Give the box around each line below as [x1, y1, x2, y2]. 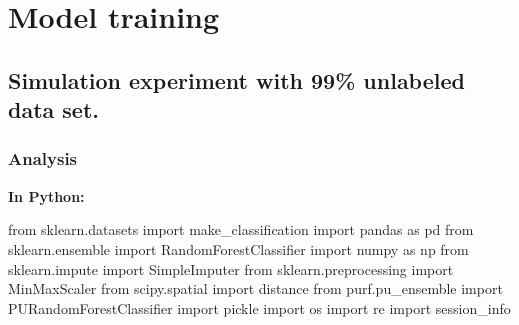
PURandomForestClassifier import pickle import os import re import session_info [8, 297, 511, 318]
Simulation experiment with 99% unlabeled [8, 64, 465, 95]
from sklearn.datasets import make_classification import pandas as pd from [8, 219, 474, 240]
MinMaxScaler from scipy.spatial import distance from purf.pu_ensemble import [8, 278, 503, 299]
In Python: [8, 185, 85, 206]
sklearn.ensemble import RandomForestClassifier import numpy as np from [8, 238, 469, 259]
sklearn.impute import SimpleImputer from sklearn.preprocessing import [8, 258, 454, 279]
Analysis [8, 146, 78, 171]
